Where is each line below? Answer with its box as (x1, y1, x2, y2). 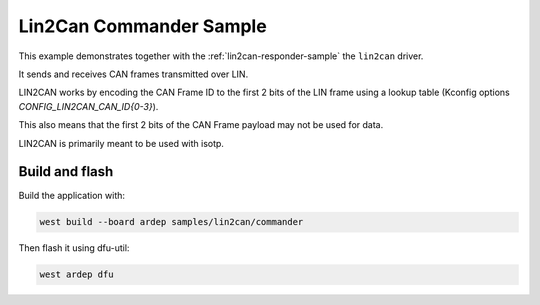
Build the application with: (18, 190, 125, 202)
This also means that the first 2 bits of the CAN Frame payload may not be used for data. (18, 119, 384, 131)
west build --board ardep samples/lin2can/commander (39, 216, 304, 228)
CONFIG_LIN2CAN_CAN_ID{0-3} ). (18, 100, 159, 112)
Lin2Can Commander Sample (18, 15, 267, 37)
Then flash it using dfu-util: (18, 242, 130, 254)
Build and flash (18, 163, 114, 180)
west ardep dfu (39, 269, 114, 280)
